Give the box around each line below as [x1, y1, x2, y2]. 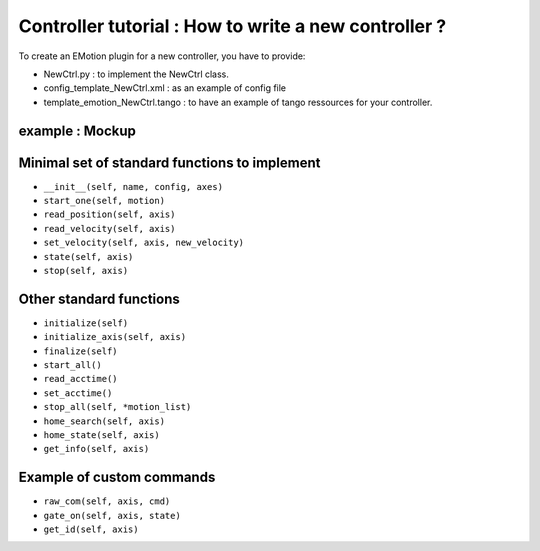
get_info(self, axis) [43, 443, 150, 455]
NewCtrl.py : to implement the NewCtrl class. [43, 68, 230, 80]
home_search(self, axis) [43, 415, 165, 427]
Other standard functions [18, 290, 180, 307]
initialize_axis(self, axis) [43, 331, 187, 343]
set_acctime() [43, 387, 113, 399]
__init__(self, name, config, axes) [43, 181, 224, 192]
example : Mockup [18, 122, 137, 139]
